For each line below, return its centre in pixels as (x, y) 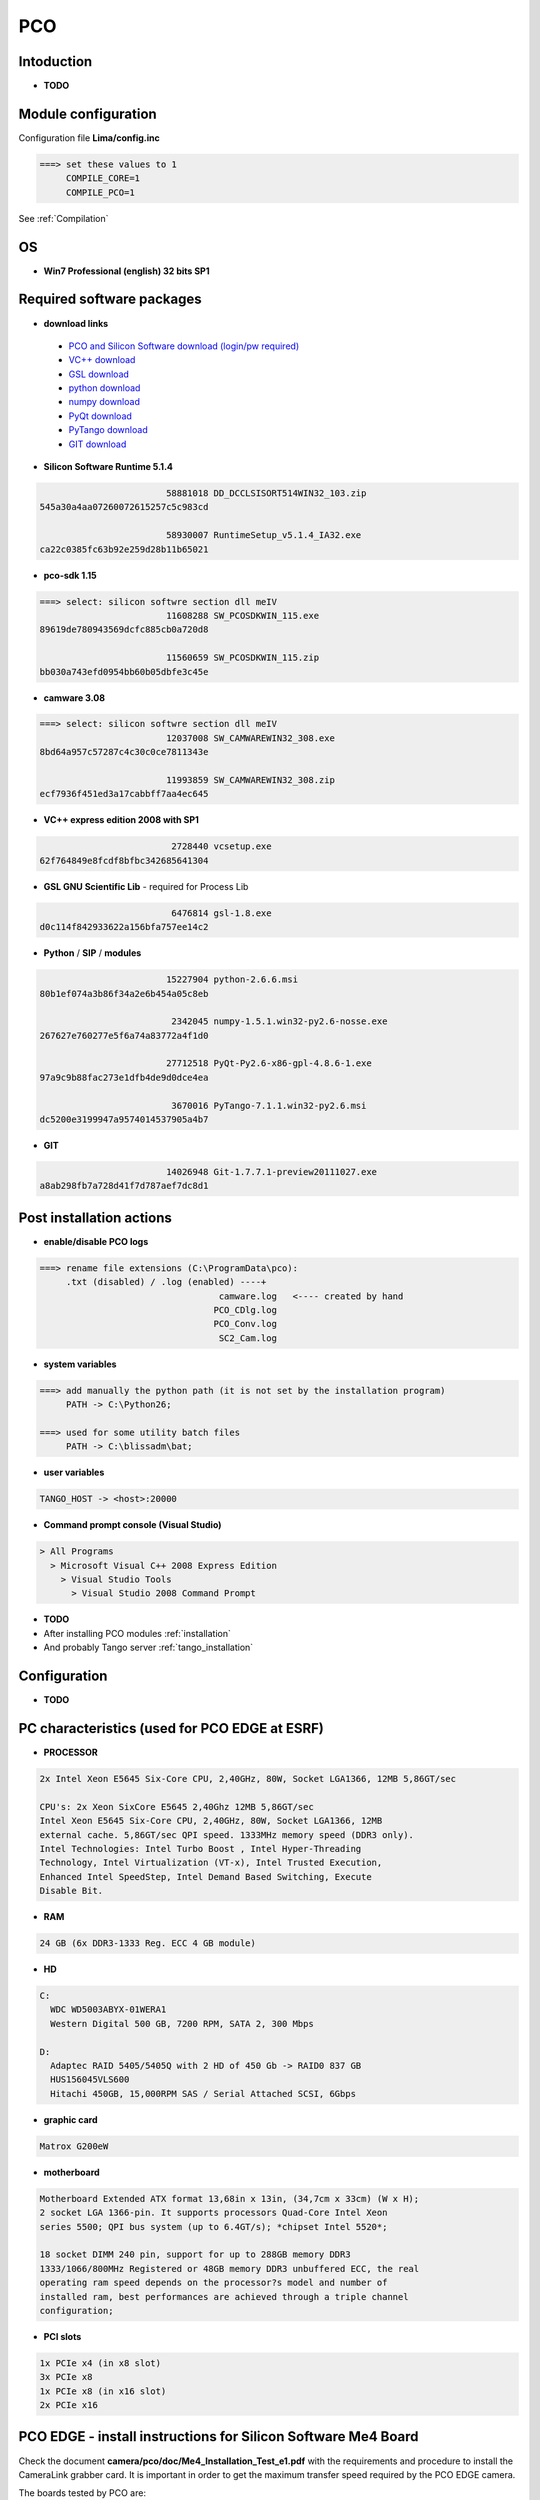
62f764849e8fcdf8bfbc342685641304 (124, 860)
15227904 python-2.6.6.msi (232, 979)
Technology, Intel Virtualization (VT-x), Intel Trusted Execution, (211, 1863)
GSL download (99, 374)
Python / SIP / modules (92, 953)
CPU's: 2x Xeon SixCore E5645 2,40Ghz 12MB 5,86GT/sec (176, 1806)
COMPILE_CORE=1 (102, 178)
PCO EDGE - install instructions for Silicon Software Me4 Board (218, 2436)
